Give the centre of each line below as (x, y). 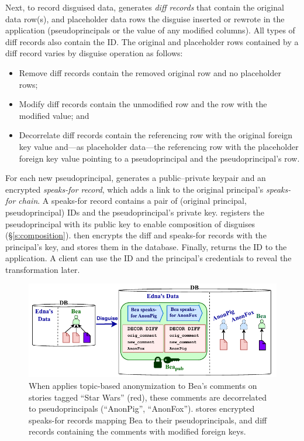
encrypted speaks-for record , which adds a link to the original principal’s (134, 189)
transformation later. (43, 269)
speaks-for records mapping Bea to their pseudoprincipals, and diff (148, 420)
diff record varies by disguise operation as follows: (94, 53)
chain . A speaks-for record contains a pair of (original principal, (132, 201)
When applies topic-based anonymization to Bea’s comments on (143, 386)
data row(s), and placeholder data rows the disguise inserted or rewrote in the (145, 18)
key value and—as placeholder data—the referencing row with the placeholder (159, 146)
